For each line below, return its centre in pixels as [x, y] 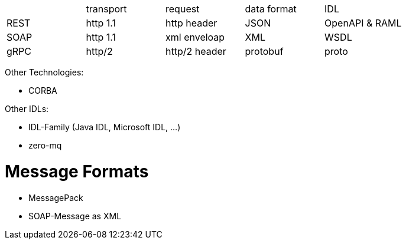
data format [271, 9]
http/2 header [196, 51]
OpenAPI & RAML [363, 23]
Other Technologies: [44, 72]
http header [191, 23]
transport [106, 9]
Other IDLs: [27, 109]
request [183, 9]
